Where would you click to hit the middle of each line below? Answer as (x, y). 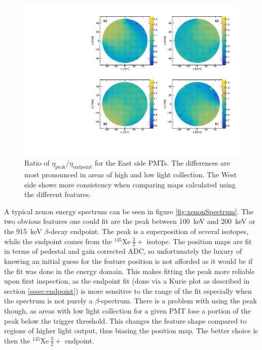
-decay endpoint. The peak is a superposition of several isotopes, (148, 231)
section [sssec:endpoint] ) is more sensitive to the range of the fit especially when (128, 290)
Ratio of (37, 163)
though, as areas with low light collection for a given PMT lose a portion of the (127, 310)
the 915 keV (23, 231)
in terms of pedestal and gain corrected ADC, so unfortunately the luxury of (123, 251)
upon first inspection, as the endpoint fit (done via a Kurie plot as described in (127, 281)
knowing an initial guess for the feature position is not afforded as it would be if (128, 261)
